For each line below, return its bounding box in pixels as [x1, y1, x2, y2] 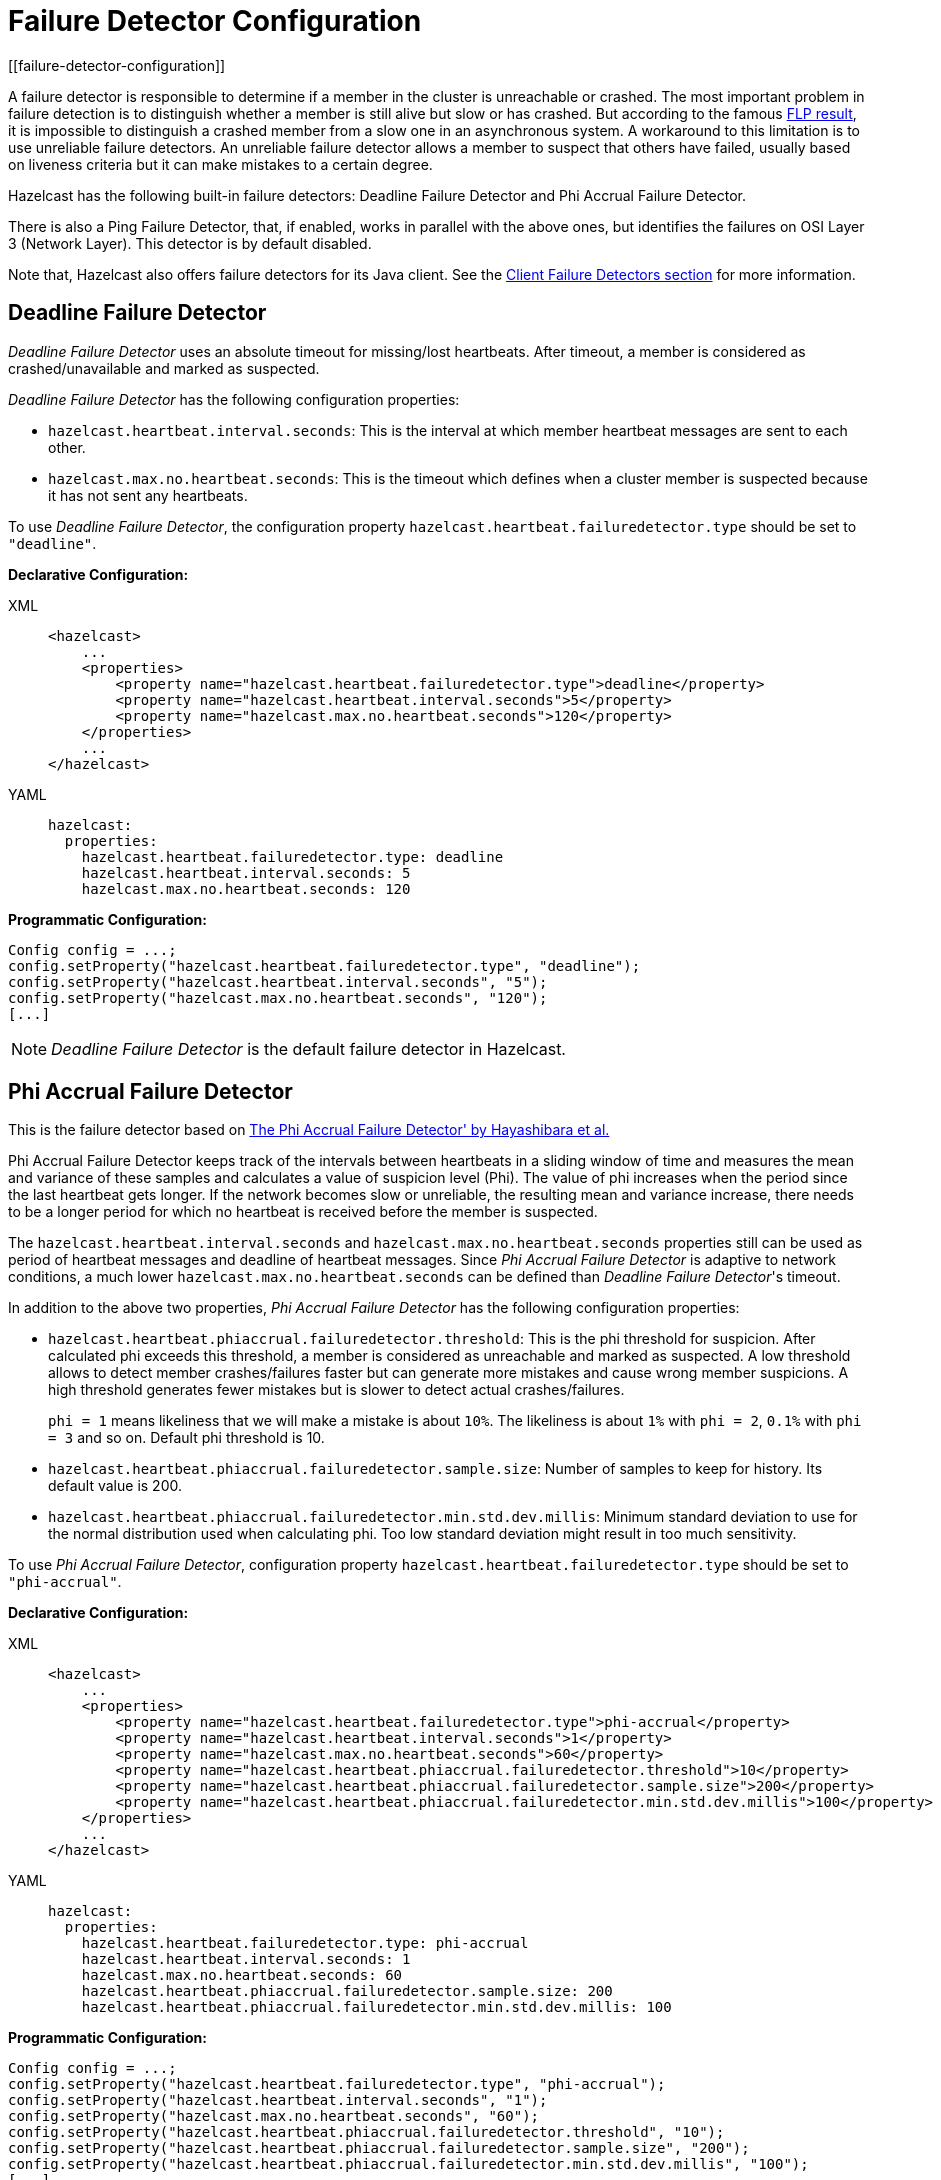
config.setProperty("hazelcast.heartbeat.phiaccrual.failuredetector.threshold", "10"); [8, 2124, 725, 2141]
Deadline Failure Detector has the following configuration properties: [8, 390, 460, 408]
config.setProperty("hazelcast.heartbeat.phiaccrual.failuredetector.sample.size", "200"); [8, 2140, 750, 2157]
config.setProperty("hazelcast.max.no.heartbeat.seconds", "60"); [8, 2108, 540, 2125]
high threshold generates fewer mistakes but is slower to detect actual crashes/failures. [48, 1381, 625, 1399]
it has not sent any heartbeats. [48, 486, 248, 504]
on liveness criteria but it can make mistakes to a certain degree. [8, 155, 433, 173]
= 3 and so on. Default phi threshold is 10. [48, 1429, 325, 1447]
